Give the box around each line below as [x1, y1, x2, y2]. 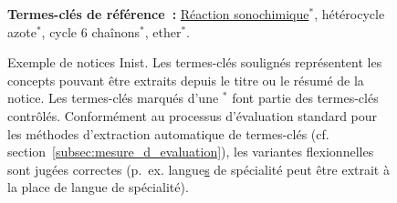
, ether [144, 22, 182, 41]
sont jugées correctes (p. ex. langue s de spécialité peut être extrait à [7, 159, 390, 178]
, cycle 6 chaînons [41, 22, 140, 41]
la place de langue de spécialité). [7, 178, 189, 197]
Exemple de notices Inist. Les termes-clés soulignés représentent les [7, 53, 382, 72]
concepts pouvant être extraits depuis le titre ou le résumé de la [7, 70, 364, 89]
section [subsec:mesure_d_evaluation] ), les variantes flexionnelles [7, 142, 374, 161]
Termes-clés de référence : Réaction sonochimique [7, 5, 309, 23]
